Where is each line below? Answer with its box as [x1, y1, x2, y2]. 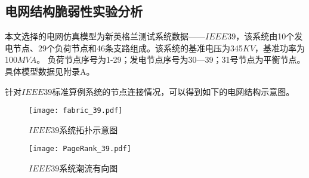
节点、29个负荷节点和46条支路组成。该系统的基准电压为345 [13, 41, 243, 54]
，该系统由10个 [236, 30, 295, 42]
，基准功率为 [255, 41, 305, 54]
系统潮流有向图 [59, 162, 118, 174]
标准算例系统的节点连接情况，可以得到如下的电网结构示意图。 [52, 85, 295, 97]
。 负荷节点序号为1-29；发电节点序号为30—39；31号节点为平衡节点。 [36, 53, 305, 66]
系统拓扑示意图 [59, 123, 118, 136]
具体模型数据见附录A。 [5, 65, 95, 77]
